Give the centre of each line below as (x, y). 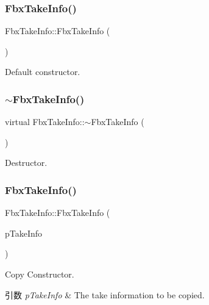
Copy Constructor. (40, 274)
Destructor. (26, 163)
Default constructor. (43, 72)
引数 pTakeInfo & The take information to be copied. (105, 294)
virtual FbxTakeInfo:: (45, 122)
